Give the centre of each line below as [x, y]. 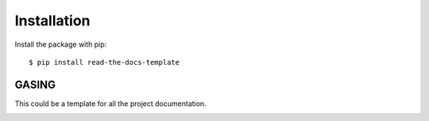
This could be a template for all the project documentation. [110, 104]
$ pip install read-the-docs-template [104, 62]
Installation [52, 21]
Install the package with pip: [61, 44]
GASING [35, 84]
